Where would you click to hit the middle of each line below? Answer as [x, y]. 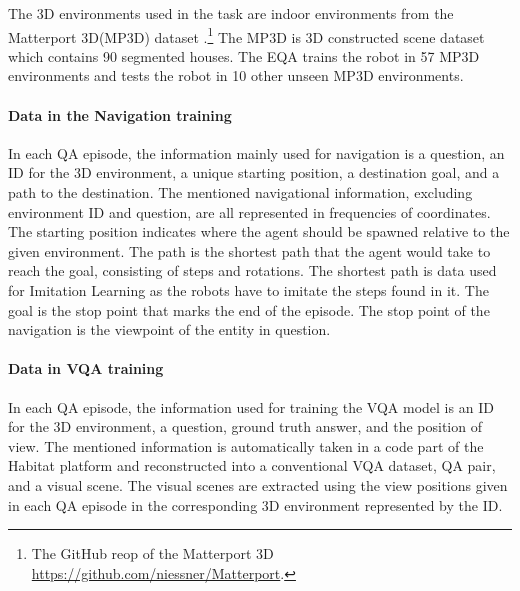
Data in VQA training [86, 368]
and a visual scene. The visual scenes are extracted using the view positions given [258, 484]
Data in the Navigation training [120, 114]
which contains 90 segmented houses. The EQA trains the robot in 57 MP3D [244, 55]
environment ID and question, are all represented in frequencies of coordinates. [249, 211]
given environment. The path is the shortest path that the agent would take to [249, 250]
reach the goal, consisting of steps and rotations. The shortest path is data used [252, 270]
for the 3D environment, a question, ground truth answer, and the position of [245, 426]
